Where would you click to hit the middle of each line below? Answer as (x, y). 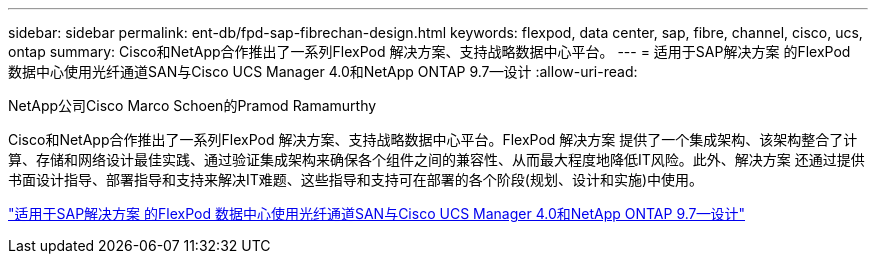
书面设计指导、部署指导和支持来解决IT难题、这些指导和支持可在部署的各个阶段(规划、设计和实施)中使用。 (356, 179)
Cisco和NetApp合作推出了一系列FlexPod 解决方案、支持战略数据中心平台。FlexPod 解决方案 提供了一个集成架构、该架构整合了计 (433, 139)
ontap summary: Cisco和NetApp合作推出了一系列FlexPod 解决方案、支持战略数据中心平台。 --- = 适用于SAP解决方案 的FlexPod (429, 51)
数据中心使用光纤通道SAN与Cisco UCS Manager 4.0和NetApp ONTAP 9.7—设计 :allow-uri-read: (323, 71)
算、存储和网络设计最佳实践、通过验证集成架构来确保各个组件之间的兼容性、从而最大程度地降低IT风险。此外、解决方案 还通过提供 (436, 159)
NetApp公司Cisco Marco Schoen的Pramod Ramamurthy (192, 105)
